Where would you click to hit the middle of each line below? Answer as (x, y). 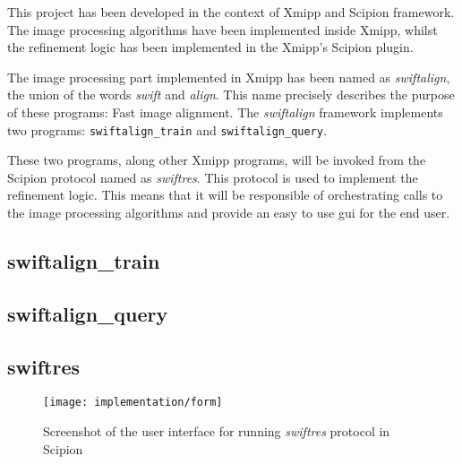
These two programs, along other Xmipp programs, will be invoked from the (217, 160)
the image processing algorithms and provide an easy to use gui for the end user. (229, 212)
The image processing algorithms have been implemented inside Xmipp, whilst (222, 29)
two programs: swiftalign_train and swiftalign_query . (167, 129)
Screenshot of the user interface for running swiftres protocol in (217, 431)
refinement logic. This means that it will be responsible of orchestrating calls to (225, 195)
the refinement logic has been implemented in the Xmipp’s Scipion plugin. (210, 47)
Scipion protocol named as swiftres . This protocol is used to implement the (213, 177)
